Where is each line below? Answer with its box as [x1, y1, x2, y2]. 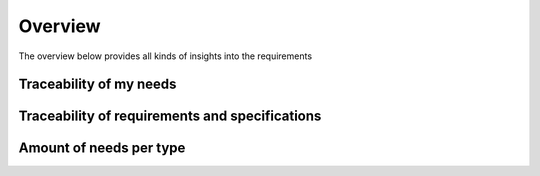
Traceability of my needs [18, 76, 177, 93]
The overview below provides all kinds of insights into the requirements [18, 50, 313, 62]
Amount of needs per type [18, 140, 186, 157]
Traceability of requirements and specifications [18, 108, 322, 125]
